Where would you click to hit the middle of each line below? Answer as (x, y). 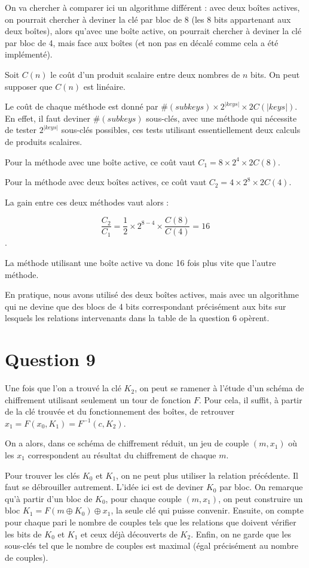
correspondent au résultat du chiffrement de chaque (122, 455)
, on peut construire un (261, 498)
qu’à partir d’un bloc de (49, 498)
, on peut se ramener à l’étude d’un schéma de (219, 388)
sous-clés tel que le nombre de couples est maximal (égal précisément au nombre (152, 546)
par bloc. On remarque (261, 487)
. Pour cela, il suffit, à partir (251, 399)
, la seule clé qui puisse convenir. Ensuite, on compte (207, 510)
